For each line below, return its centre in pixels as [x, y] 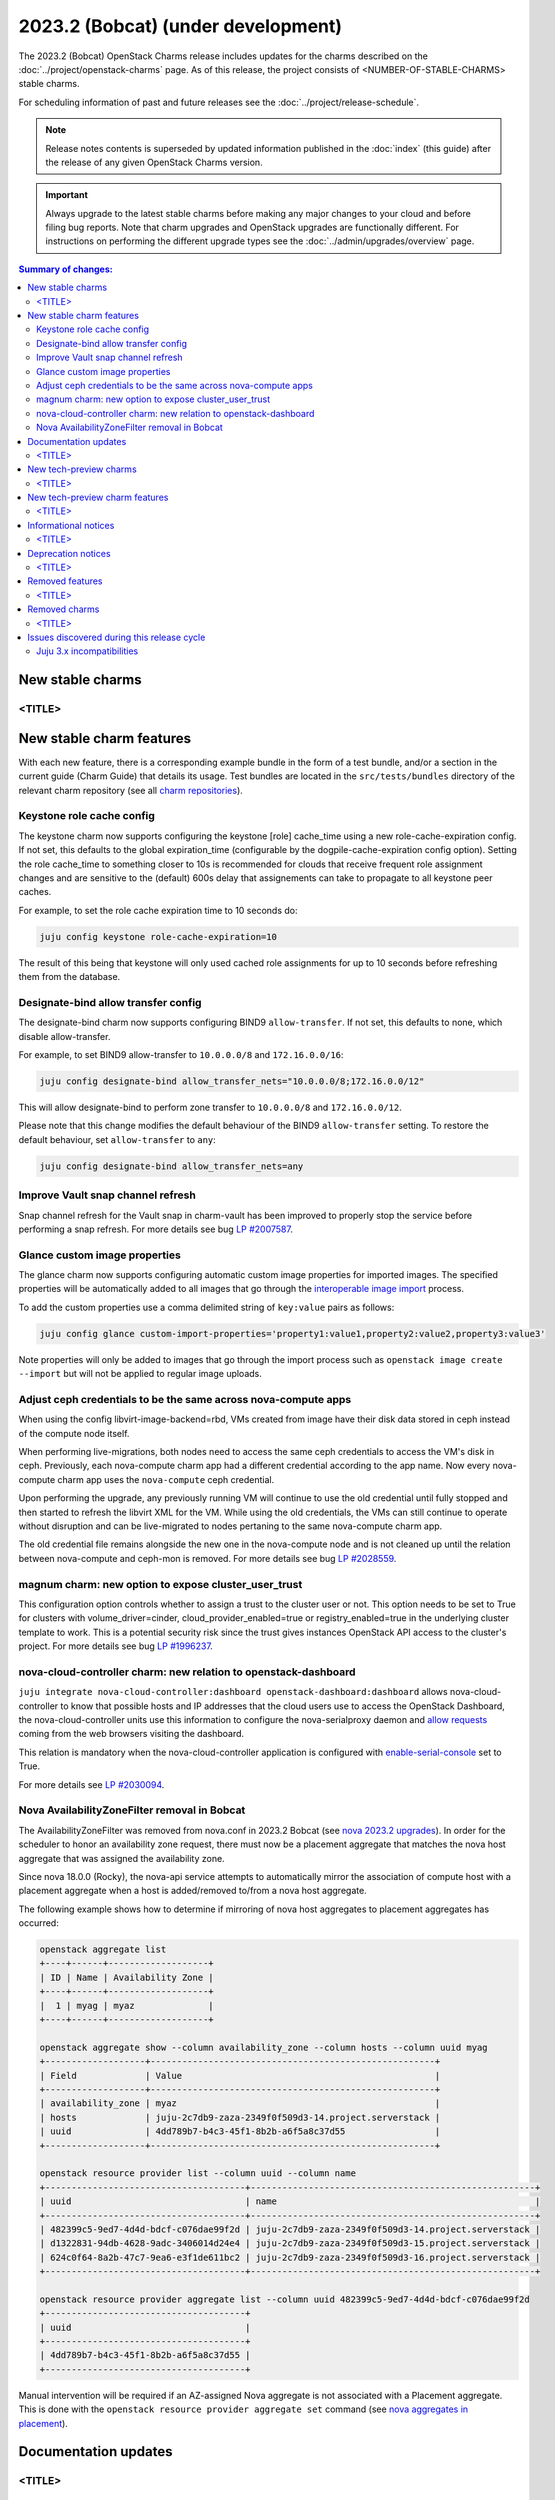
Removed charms [63, 609]
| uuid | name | [290, 2201]
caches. [35, 892]
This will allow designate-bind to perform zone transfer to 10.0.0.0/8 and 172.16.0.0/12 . [210, 1107]
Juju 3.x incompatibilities [87, 651]
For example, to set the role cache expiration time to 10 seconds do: [158, 910]
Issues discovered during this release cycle [116, 637]
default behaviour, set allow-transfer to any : [117, 1139]
